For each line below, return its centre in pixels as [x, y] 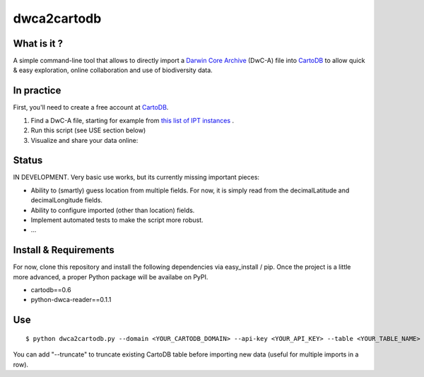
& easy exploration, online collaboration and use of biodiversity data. [113, 70]
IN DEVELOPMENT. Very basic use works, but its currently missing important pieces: [136, 178]
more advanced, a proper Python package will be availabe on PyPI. [111, 277]
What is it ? [38, 43]
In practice [37, 91]
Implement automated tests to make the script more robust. [117, 220]
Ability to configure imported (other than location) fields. [113, 210]
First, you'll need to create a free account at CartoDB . [91, 108]
